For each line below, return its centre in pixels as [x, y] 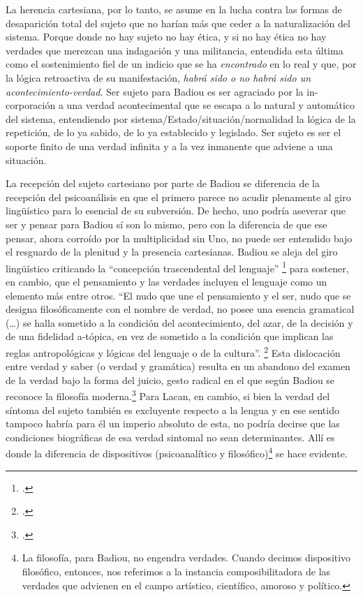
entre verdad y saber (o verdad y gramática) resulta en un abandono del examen [178, 366]
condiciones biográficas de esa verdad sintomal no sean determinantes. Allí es [170, 437]
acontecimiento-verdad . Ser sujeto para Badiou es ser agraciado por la [155, 91]
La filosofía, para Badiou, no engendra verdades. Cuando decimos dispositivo [186, 558]
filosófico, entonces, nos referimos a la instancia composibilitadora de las [176, 571]
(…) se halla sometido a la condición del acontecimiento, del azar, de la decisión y [179, 322]
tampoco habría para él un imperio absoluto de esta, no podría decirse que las [173, 423]
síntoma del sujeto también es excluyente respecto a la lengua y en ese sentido [172, 410]
